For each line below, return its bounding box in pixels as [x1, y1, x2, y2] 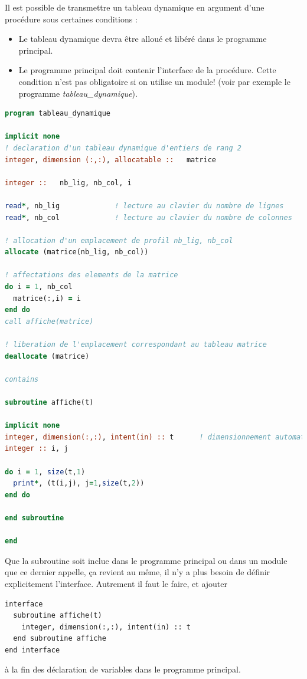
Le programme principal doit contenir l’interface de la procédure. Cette [18, 64, 276, 76]
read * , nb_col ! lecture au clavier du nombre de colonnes [5, 213, 292, 222]
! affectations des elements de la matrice [5, 271, 178, 280]
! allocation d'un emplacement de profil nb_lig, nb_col [5, 236, 233, 245]
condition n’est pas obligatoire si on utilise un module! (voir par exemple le [18, 75, 290, 87]
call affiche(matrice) [5, 317, 94, 326]
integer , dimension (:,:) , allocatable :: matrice [5, 155, 217, 164]
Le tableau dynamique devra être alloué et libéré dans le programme [18, 32, 267, 45]
